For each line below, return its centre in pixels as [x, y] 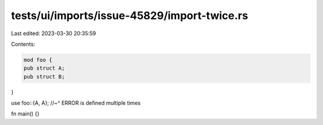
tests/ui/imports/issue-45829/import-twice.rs [129, 15]
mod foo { [38, 60]
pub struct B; [44, 76]
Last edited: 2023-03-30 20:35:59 [54, 33]
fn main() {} [25, 114]
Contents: [23, 44]
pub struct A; [44, 68]
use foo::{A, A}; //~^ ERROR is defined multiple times [76, 103]
